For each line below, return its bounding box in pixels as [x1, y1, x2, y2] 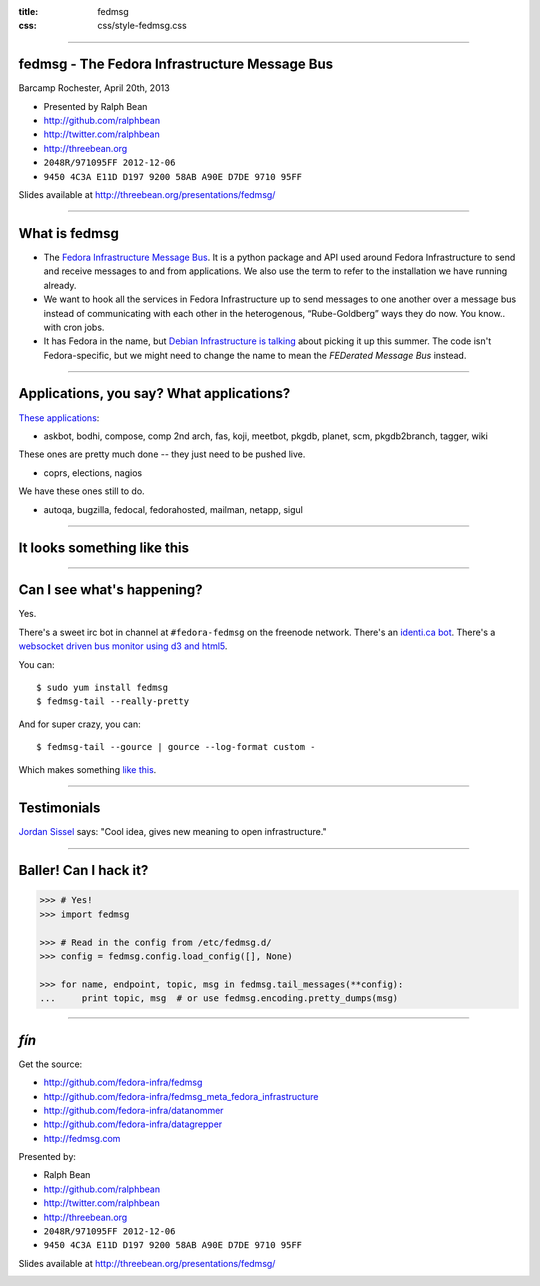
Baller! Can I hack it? [18, 862, 149, 879]
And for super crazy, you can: [18, 718, 142, 730]
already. [43, 279, 77, 291]
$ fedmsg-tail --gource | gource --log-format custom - [36, 741, 316, 753]
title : [18, 6, 39, 17]
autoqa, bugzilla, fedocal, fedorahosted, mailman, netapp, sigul [43, 503, 304, 515]
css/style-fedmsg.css [97, 20, 187, 32]
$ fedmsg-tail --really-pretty [36, 696, 190, 707]
